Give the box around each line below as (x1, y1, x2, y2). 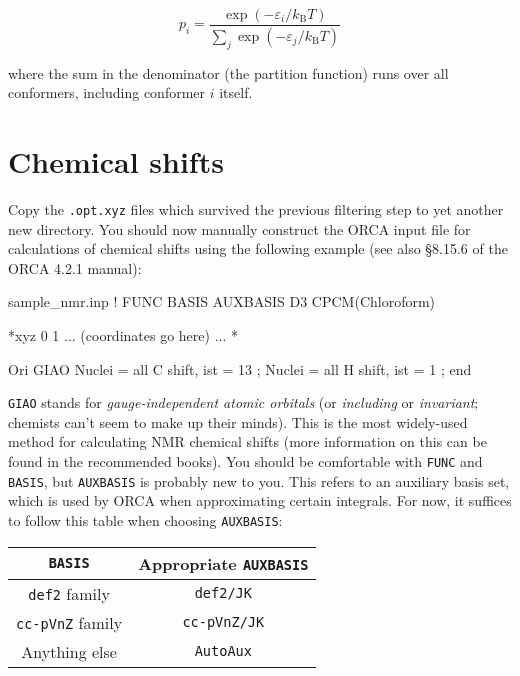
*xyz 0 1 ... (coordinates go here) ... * (8, 325, 238, 346)
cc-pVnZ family (16, 610, 123, 634)
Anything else (21, 639, 117, 663)
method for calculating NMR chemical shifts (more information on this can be (8, 431, 487, 452)
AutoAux (194, 643, 252, 660)
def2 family (28, 581, 110, 605)
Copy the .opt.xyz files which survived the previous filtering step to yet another (8, 199, 504, 220)
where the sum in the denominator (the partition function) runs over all (8, 62, 449, 83)
